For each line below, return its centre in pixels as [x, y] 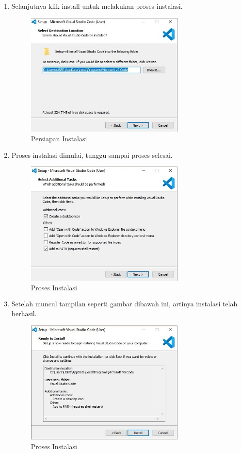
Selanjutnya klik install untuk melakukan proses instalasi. [97, 6]
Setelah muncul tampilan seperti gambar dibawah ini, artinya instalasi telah [124, 304]
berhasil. [24, 313]
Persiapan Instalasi [59, 139]
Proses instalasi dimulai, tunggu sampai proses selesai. [92, 155]
